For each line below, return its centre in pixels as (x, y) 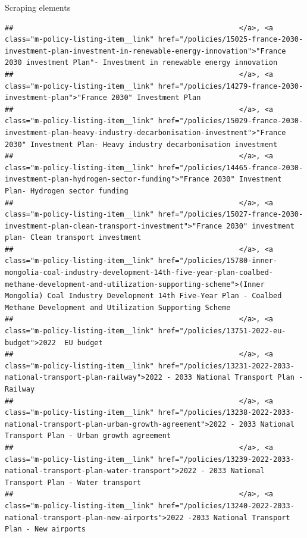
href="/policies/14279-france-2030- (231, 86)
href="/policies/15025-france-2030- (231, 40)
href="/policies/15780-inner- (218, 261)
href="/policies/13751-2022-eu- (222, 331)
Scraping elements (38, 7)
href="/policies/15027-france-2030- (231, 215)
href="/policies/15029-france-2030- (231, 121)
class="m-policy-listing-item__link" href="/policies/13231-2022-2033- (150, 366)
